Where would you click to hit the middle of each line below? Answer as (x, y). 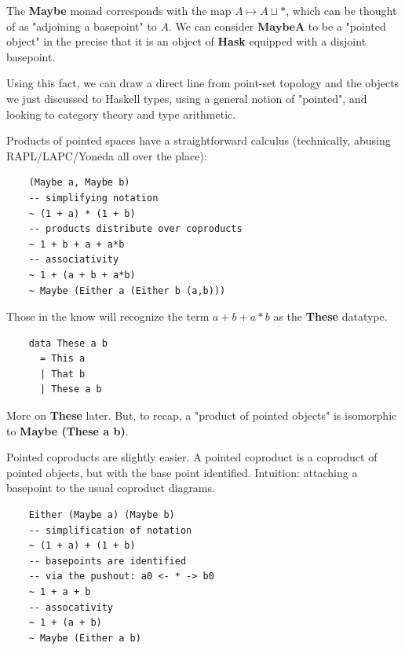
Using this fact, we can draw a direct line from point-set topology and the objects (203, 83)
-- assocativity (71, 607)
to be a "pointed (347, 26)
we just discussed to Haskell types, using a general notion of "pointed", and (187, 98)
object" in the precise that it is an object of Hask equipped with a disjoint (186, 41)
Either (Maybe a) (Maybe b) (102, 515)
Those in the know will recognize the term (108, 316)
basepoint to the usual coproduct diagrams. (111, 488)
